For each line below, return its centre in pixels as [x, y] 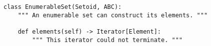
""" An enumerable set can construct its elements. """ [113, 15]
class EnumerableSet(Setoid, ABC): [63, 7]
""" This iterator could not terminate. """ [107, 40]
